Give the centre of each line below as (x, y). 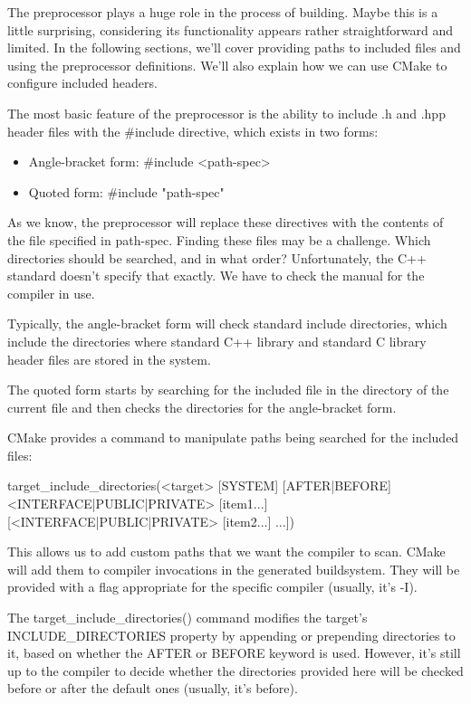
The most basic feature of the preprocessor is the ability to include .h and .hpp (226, 113)
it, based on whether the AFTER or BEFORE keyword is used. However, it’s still (234, 653)
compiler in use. (51, 293)
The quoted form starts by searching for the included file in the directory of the (228, 390)
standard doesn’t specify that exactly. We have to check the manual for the (216, 276)
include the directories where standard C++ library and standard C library (217, 341)
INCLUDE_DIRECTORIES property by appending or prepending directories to (231, 635)
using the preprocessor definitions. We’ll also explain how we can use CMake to (227, 65)
